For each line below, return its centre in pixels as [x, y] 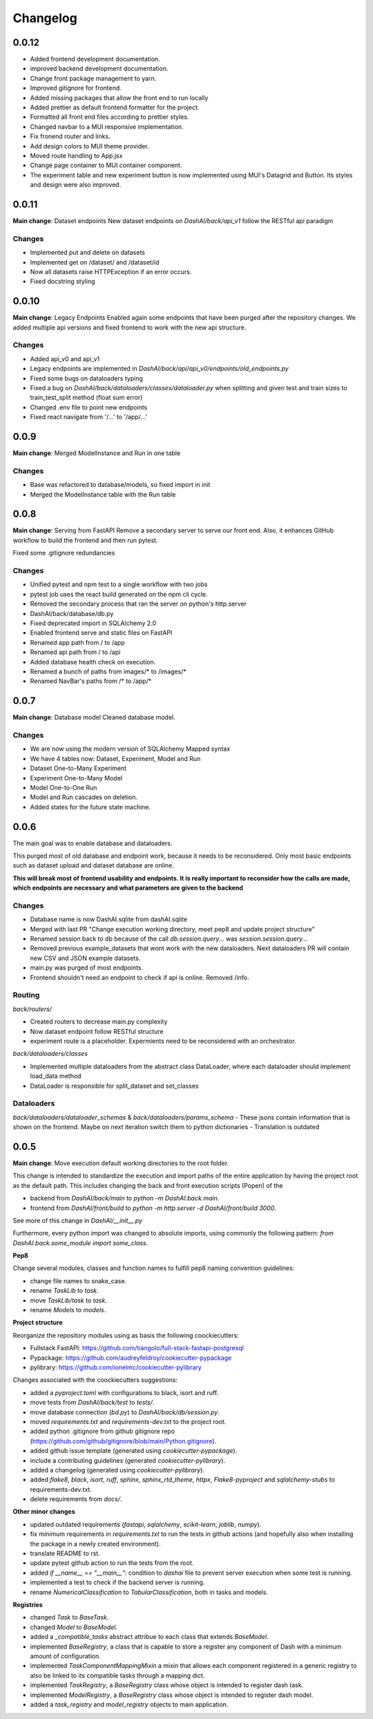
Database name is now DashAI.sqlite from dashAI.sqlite [109, 919]
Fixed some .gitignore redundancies [64, 553]
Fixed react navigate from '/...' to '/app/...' [89, 417]
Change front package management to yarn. [93, 78]
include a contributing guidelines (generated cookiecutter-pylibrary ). [128, 1460]
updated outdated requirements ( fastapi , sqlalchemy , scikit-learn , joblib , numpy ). [146, 1524]
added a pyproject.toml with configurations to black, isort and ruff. [124, 1392]
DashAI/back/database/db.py [72, 613]
